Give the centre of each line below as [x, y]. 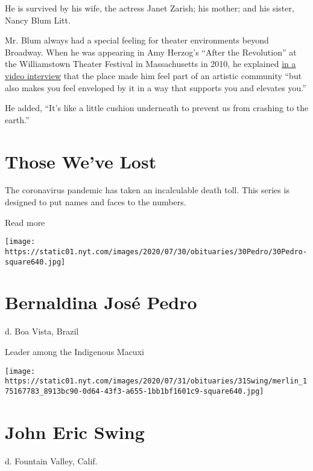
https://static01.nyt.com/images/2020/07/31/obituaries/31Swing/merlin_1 [156, 381]
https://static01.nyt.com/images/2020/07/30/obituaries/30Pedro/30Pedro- [156, 252]
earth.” [17, 119]
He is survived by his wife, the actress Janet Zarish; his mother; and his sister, [150, 8]
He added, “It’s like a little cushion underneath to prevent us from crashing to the [157, 108]
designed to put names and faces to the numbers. [96, 202]
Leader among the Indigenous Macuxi [74, 351]
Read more [25, 222]
